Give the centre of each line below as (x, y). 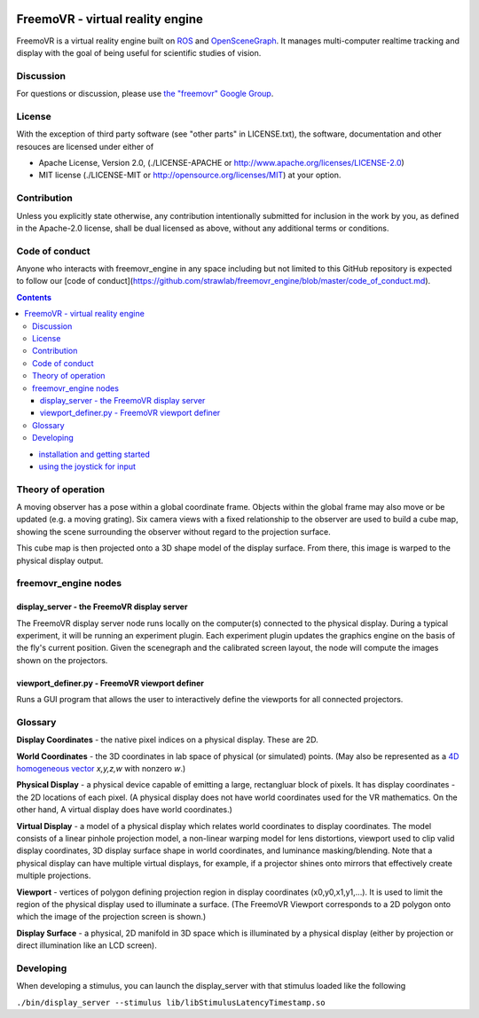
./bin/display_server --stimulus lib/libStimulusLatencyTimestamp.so (171, 1002)
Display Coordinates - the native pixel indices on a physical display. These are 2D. (167, 740)
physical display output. (60, 560)
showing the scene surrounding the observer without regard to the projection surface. (174, 531)
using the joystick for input (87, 466)
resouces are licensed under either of (85, 146)
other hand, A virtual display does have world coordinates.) (124, 810)
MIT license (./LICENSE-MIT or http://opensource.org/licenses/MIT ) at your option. (190, 175)
